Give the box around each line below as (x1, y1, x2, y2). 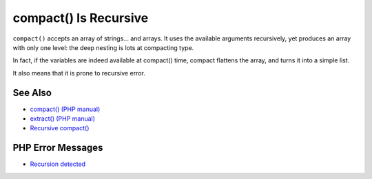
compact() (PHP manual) (30, 105, 101, 113)
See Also (12, 86, 52, 99)
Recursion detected (30, 160, 86, 168)
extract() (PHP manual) (30, 115, 96, 123)
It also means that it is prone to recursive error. (12, 69, 146, 77)
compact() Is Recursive (12, 10, 149, 25)
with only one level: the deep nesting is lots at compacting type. (12, 43, 194, 51)
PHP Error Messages (12, 142, 103, 154)
